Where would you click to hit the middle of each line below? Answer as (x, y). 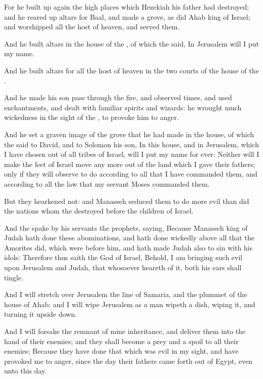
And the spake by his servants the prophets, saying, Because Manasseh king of (126, 227)
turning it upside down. (41, 314)
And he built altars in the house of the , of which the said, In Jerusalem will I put (132, 43)
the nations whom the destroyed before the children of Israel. (99, 211)
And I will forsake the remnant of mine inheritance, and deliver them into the (125, 331)
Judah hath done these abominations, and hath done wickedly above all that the (129, 238)
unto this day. (26, 371)
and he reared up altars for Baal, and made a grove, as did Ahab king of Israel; (127, 16)
